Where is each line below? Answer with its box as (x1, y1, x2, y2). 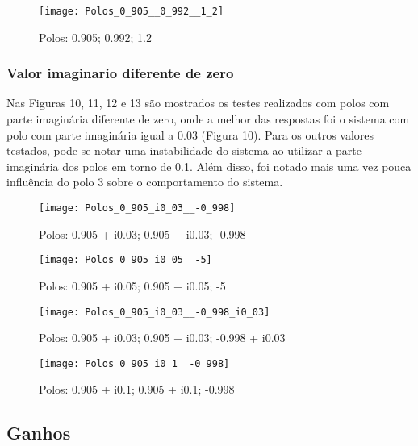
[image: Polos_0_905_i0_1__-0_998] (39, 357, 230, 369)
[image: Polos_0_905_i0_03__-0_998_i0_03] (39, 306, 270, 318)
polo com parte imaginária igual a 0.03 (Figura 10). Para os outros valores (6, 126, 374, 143)
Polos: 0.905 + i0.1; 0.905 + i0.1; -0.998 (39, 381, 235, 398)
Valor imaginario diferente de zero (6, 63, 234, 83)
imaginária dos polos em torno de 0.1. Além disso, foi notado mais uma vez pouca (6, 157, 412, 174)
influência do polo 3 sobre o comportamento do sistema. (6, 173, 283, 190)
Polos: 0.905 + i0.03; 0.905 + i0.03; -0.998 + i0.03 (39, 329, 286, 346)
